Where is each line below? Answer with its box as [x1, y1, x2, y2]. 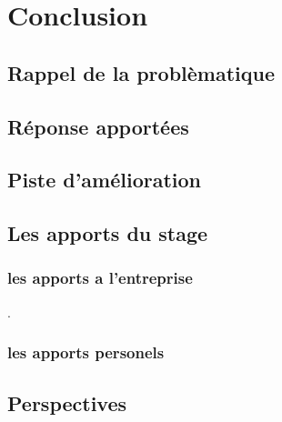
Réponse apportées [7, 112, 189, 140]
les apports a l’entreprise [7, 266, 193, 289]
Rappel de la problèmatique [7, 58, 275, 86]
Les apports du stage [7, 219, 208, 247]
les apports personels [7, 341, 165, 364]
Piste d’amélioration [7, 166, 202, 194]
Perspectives [7, 388, 127, 417]
